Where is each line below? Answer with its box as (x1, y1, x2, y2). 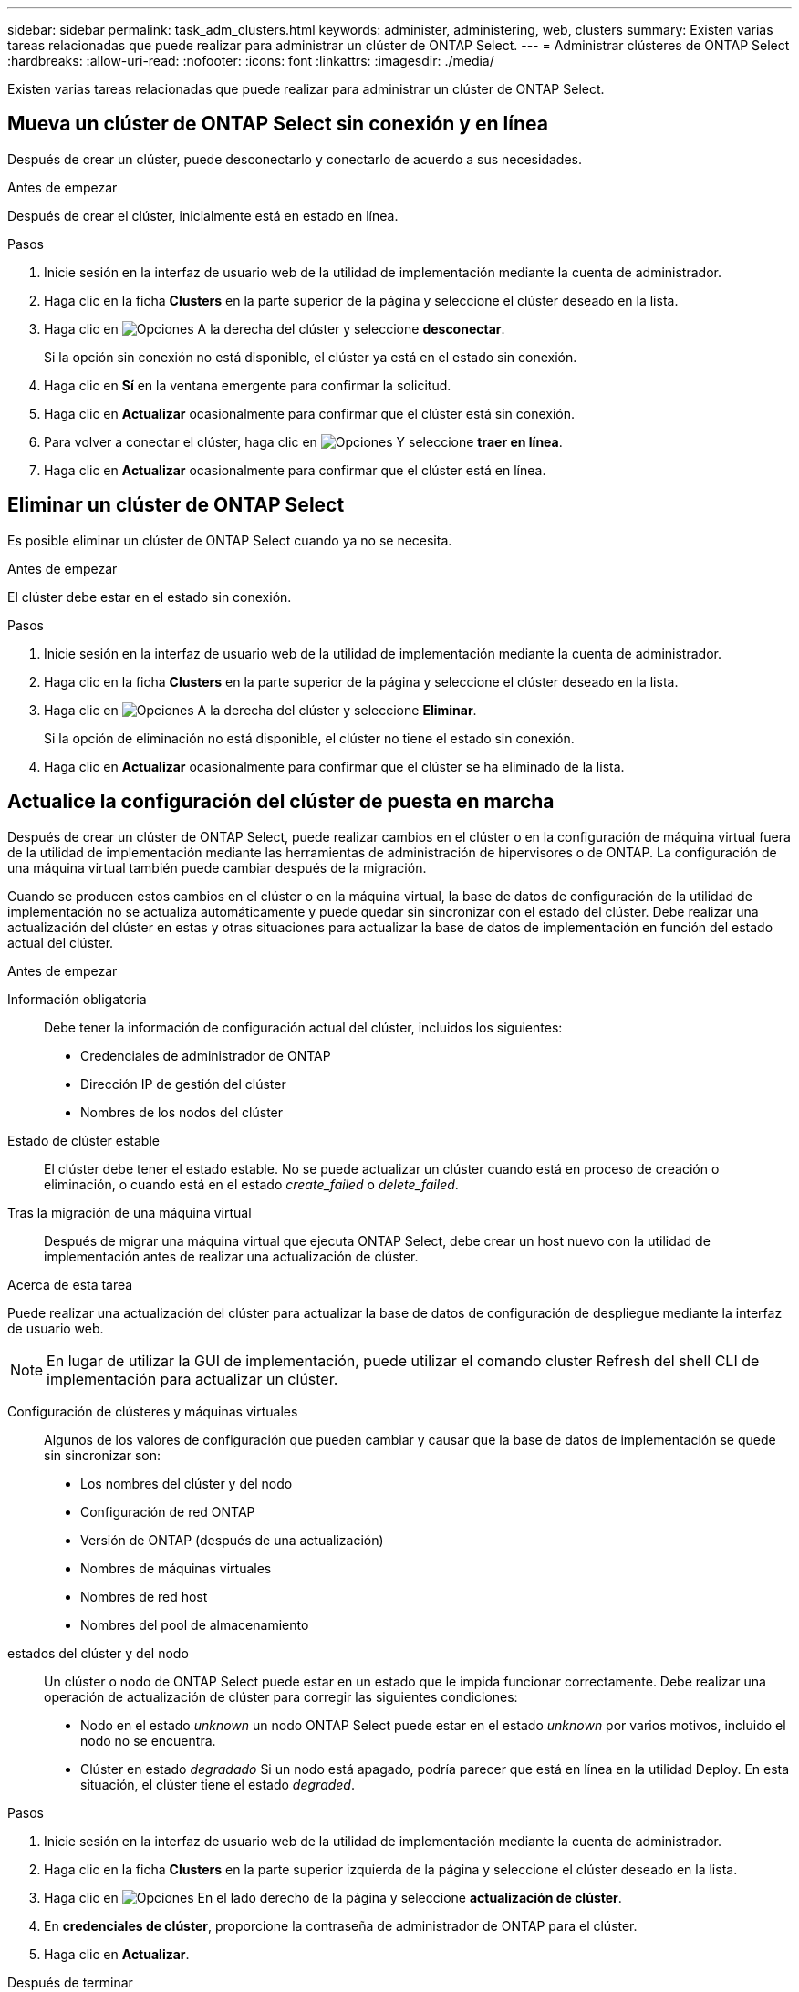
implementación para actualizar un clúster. (47, 1369, 338, 1388)
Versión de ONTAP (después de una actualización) (80, 1531, 384, 1548)
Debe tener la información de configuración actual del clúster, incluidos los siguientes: (44, 1019, 563, 1035)
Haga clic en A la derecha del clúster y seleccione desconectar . (44, 320, 505, 337)
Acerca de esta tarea (7, 1276, 133, 1292)
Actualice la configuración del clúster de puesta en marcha (7, 790, 555, 814)
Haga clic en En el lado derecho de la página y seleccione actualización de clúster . (44, 1889, 622, 1905)
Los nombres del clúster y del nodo (80, 1475, 293, 1491)
